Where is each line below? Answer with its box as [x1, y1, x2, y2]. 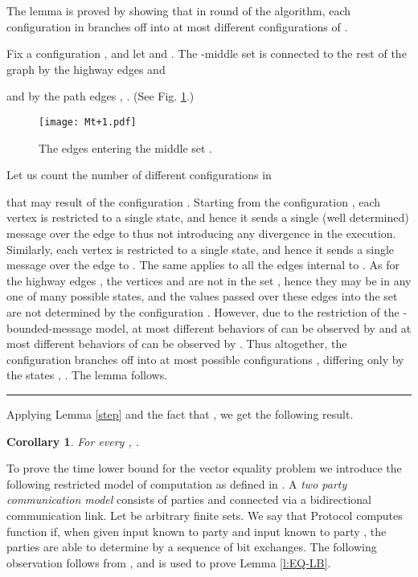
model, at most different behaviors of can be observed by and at [95, 319, 412, 336]
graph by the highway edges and [6, 60, 166, 77]
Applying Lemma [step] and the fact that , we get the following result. [6, 405, 354, 422]
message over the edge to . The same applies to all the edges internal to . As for [6, 256, 400, 273]
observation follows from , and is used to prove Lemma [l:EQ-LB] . [6, 554, 331, 571]
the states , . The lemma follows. [6, 366, 168, 383]
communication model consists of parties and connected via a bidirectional [6, 491, 372, 508]
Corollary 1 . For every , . [6, 432, 140, 449]
